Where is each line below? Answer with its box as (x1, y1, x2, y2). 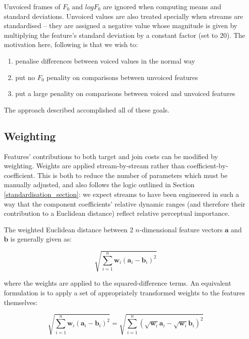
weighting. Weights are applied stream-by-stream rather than (4, 161, 185, 171)
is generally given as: (10, 234, 72, 244)
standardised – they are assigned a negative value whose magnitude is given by (4, 20, 237, 31)
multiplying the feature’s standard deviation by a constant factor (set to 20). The (4, 30, 245, 40)
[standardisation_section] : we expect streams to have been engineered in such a (4, 189, 239, 199)
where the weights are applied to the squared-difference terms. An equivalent (4, 278, 232, 288)
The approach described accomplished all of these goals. (4, 104, 170, 114)
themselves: (4, 297, 38, 307)
